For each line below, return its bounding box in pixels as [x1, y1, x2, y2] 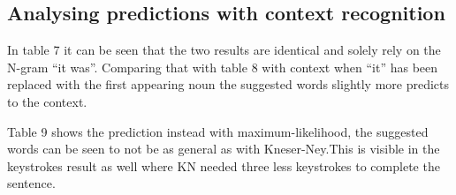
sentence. [7, 174, 56, 192]
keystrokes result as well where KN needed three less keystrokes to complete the [7, 156, 440, 175]
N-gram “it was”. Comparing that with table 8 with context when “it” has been [7, 57, 438, 76]
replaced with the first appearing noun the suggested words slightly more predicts [7, 75, 450, 94]
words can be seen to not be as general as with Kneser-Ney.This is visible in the [7, 139, 440, 158]
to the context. [7, 92, 87, 110]
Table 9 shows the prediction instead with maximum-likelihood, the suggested [7, 122, 429, 140]
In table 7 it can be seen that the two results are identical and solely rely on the [7, 41, 441, 59]
